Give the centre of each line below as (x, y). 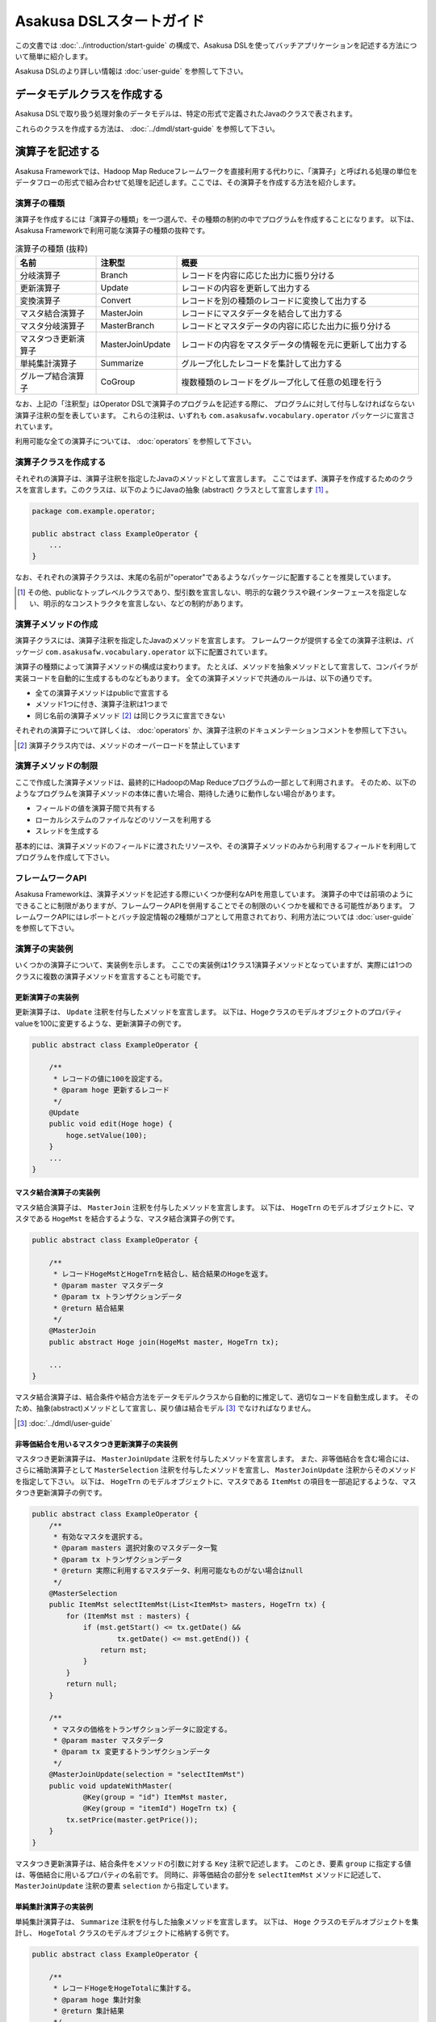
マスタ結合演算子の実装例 (57, 1192)
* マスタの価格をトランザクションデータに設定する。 (142, 1729)
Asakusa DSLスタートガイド (110, 21)
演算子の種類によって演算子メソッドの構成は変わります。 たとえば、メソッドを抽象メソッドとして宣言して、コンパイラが (216, 666)
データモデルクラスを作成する (89, 94)
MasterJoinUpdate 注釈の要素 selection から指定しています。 (124, 1886)
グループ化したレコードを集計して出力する (262, 364)
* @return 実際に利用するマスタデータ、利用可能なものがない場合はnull (178, 1571)
